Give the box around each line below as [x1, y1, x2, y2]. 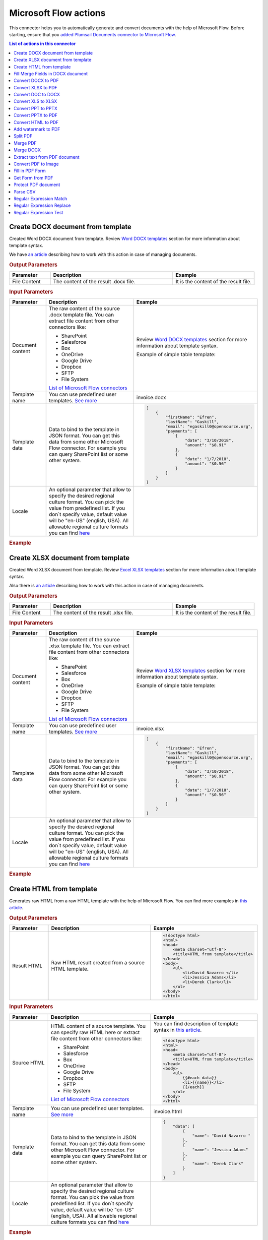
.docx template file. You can [49, 311, 114, 318]
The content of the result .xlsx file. [53, 609, 134, 616]
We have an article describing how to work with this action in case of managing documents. [9, 251, 197, 257]
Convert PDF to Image [13, 161, 59, 167]
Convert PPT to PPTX [13, 105, 58, 111]
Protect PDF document [13, 182, 61, 188]
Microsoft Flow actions [9, 7, 106, 18]
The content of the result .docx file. [53, 278, 135, 285]
